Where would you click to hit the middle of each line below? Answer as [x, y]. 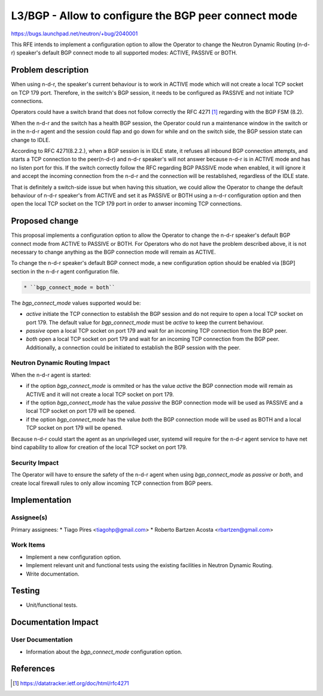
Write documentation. [53, 574]
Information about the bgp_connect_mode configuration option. [104, 652]
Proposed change [45, 221]
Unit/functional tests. [52, 605]
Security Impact [35, 463]
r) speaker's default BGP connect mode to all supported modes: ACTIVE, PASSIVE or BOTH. [124, 53]
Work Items [28, 545]
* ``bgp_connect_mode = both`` [70, 287]
